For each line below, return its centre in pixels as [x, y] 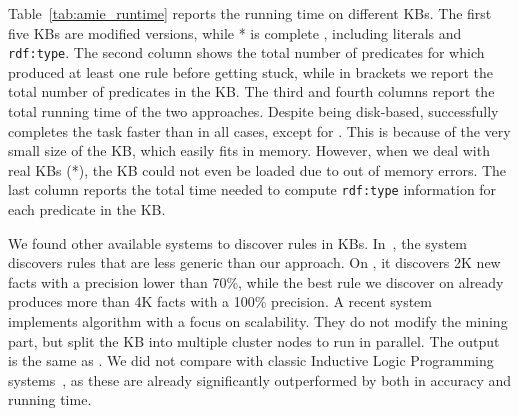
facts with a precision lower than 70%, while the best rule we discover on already [256, 281]
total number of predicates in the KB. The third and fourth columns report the [251, 91]
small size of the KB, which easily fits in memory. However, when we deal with [249, 150]
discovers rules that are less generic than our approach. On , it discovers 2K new [254, 262]
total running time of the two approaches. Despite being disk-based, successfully [253, 111]
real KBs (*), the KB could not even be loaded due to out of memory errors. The [257, 169]
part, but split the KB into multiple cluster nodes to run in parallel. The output [254, 340]
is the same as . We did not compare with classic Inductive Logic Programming [251, 360]
